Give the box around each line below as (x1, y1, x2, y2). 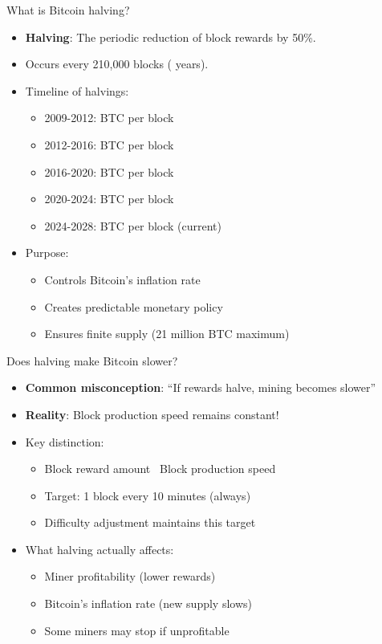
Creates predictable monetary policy (44, 298, 223, 315)
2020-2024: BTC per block (44, 190, 174, 207)
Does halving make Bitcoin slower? (6, 352, 178, 369)
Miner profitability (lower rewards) (44, 568, 216, 585)
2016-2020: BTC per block (44, 163, 174, 180)
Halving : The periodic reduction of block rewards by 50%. (25, 28, 316, 45)
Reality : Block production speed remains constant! (25, 406, 279, 422)
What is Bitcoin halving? (6, 2, 130, 18)
